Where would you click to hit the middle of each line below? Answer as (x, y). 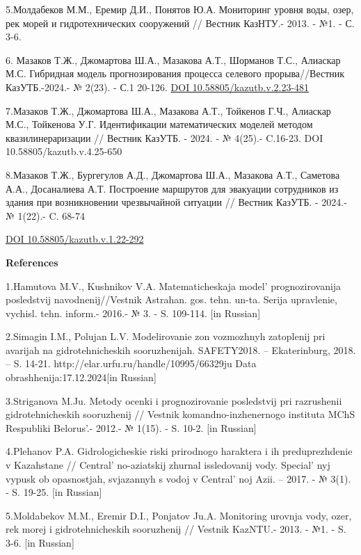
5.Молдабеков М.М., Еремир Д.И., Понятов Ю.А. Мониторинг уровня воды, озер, (180, 9)
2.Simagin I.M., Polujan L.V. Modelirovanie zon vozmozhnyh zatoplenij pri (166, 336)
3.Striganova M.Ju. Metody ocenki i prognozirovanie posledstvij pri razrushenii (174, 400)
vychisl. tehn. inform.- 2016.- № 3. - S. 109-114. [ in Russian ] (133, 313)
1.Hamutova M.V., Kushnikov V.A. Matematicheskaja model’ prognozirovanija (174, 285)
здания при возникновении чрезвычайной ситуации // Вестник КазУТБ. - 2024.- (176, 202)
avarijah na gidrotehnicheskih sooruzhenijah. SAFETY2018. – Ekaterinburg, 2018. (181, 349)
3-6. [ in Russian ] (40, 542)
